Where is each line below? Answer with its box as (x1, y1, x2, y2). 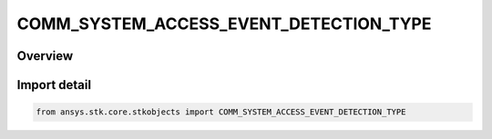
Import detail (16, 77, 91, 93)
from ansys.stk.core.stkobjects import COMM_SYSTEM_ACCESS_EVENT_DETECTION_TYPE (36, 107, 406, 117)
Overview (16, 48, 74, 64)
